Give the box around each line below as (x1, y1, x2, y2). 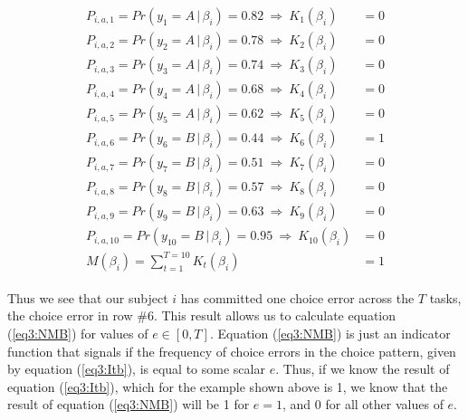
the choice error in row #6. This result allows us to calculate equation (7, 306, 396, 325)
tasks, (429, 288, 462, 307)
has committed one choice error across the (180, 288, 415, 307)
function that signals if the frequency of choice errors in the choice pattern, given (7, 341, 456, 360)
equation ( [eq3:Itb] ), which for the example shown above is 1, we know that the (7, 377, 448, 396)
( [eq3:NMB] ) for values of (7, 324, 148, 343)
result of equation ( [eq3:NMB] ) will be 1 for (7, 395, 250, 414)
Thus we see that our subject (7, 288, 168, 307)
